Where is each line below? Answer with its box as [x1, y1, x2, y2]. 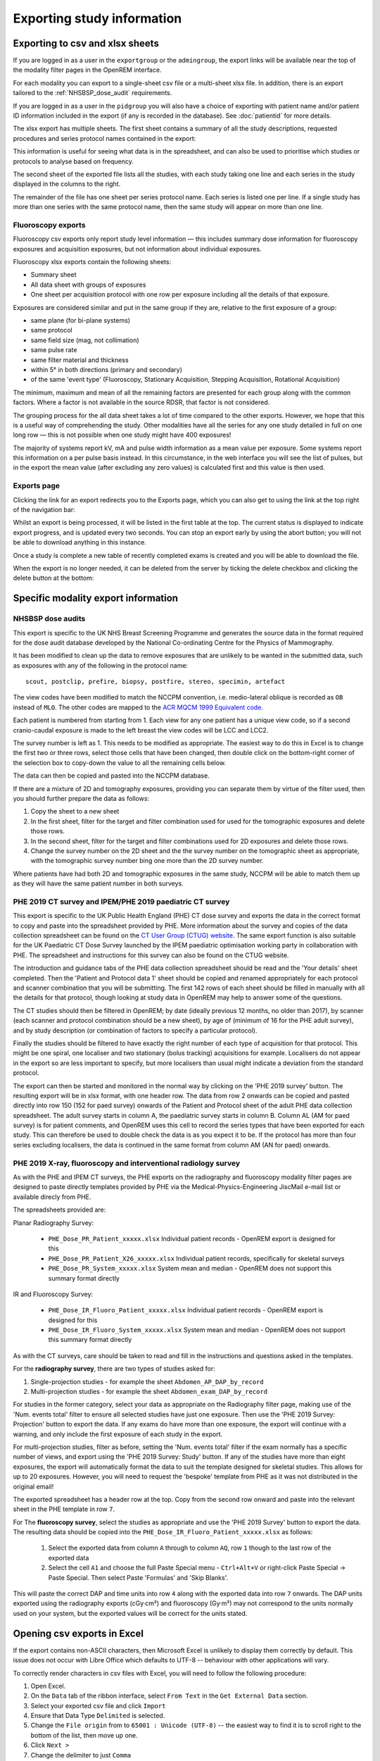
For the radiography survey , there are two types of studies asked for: [13, 1364, 216, 1373]
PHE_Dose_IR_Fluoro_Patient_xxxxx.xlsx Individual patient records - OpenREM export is [48, 1306, 324, 1314]
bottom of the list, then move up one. [30, 1731, 138, 1739]
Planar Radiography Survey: [13, 1219, 94, 1227]
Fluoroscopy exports [13, 220, 86, 230]
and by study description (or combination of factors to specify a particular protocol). [13, 1026, 258, 1035]
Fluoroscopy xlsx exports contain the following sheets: [13, 258, 172, 266]
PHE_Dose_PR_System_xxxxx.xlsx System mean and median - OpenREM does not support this [48, 1264, 332, 1273]
